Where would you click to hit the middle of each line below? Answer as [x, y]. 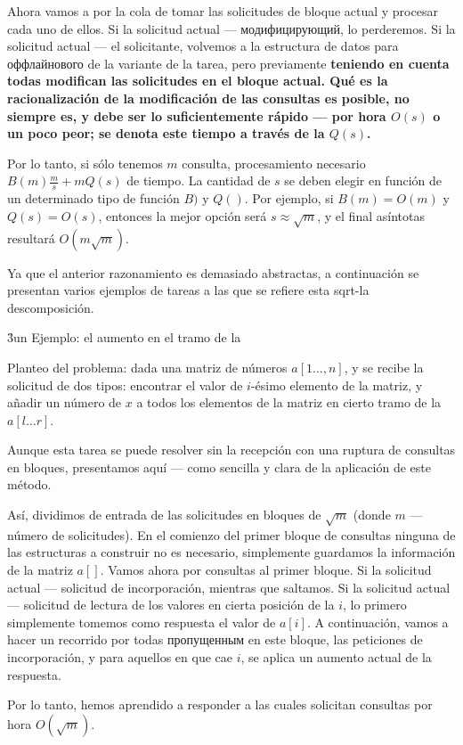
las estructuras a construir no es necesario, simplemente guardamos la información [231, 552]
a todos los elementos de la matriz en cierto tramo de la [289, 402]
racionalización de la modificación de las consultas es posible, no [208, 98]
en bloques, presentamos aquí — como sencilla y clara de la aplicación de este [219, 467]
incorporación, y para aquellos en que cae [120, 656]
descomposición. [51, 307]
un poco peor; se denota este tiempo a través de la [166, 133]
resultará [31, 237]
